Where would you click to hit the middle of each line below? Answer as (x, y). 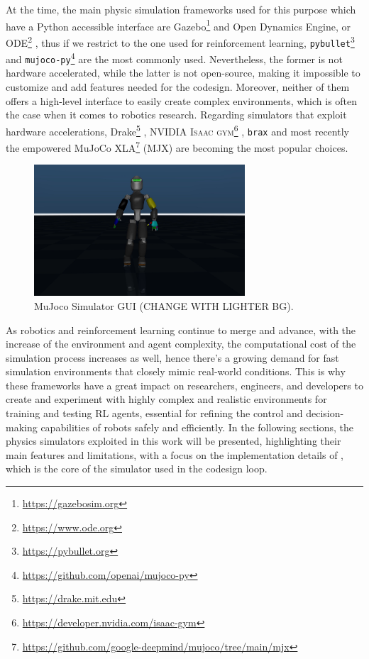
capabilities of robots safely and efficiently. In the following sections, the (197, 427)
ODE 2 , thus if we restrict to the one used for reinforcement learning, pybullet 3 (180, 41)
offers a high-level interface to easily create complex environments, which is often (182, 100)
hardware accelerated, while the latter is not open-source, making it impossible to (183, 73)
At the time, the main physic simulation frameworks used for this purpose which (181, 9)
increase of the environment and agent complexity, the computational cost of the (181, 344)
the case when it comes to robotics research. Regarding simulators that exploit (176, 115)
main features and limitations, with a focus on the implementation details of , (175, 454)
